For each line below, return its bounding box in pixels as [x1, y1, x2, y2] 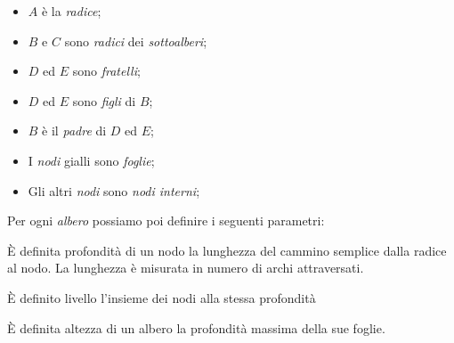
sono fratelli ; [72, 61, 141, 80]
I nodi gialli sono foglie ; [28, 151, 155, 169]
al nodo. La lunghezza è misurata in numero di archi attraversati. [7, 258, 364, 277]
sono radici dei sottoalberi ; [64, 31, 207, 50]
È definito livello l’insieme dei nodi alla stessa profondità [7, 288, 316, 306]
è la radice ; [41, 2, 101, 20]
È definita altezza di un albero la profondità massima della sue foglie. [7, 318, 385, 337]
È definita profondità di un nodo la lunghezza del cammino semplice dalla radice [7, 241, 447, 259]
